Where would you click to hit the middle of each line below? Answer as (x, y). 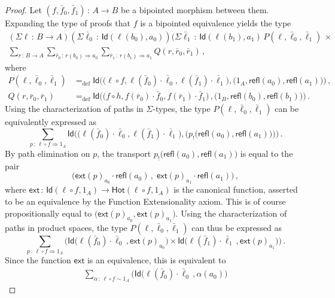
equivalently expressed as (51, 122)
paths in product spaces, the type (66, 227)
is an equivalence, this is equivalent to (156, 260)
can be (287, 109)
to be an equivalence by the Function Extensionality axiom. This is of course (145, 201)
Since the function (38, 260)
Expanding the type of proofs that (68, 23)
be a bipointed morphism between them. (195, 10)
